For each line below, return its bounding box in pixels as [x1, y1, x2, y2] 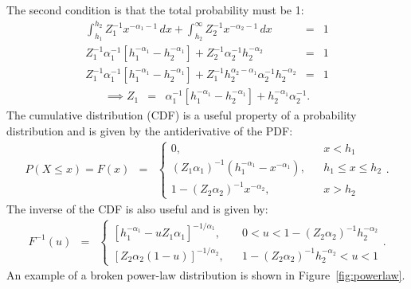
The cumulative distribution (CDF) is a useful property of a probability [6, 107, 357, 123]
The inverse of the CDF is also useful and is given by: [6, 200, 268, 217]
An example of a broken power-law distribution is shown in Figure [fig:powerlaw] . [6, 267, 405, 283]
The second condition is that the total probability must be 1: [6, 2, 304, 18]
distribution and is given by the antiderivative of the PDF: [6, 123, 293, 139]
